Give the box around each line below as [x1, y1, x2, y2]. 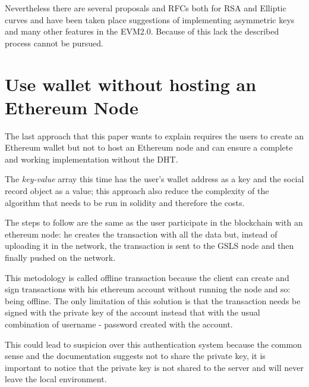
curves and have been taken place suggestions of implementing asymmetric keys [5, 13, 295, 26]
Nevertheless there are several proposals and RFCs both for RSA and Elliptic [5, 2, 286, 14]
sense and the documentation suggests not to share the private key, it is [5, 349, 266, 362]
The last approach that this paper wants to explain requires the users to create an [5, 129, 304, 142]
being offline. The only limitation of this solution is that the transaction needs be [5, 294, 301, 307]
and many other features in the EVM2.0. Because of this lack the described [5, 25, 279, 38]
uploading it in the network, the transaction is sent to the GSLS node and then [5, 239, 294, 252]
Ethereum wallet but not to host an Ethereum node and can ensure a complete [5, 141, 293, 154]
